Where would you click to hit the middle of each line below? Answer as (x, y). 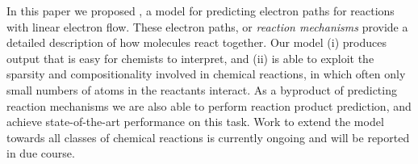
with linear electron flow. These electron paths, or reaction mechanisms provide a (207, 26)
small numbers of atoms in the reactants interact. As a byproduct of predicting (202, 89)
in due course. (41, 153)
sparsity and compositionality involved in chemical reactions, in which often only (206, 74)
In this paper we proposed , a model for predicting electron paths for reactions (201, 11)
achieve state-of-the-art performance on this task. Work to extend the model (195, 122)
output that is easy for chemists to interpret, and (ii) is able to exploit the (190, 58)
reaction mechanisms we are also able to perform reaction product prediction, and (209, 105)
